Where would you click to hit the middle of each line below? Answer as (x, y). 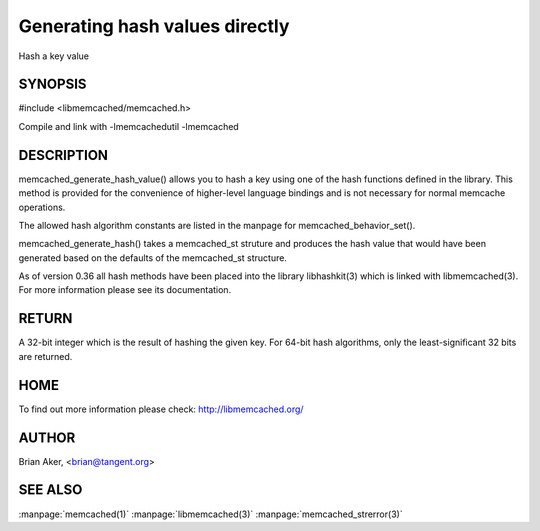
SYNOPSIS (52, 84)
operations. (42, 207)
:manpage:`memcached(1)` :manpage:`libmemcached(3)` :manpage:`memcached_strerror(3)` (211, 514)
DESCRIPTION (63, 155)
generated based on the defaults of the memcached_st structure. (152, 257)
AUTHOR (47, 437)
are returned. (45, 356)
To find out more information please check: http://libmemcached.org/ (161, 409)
